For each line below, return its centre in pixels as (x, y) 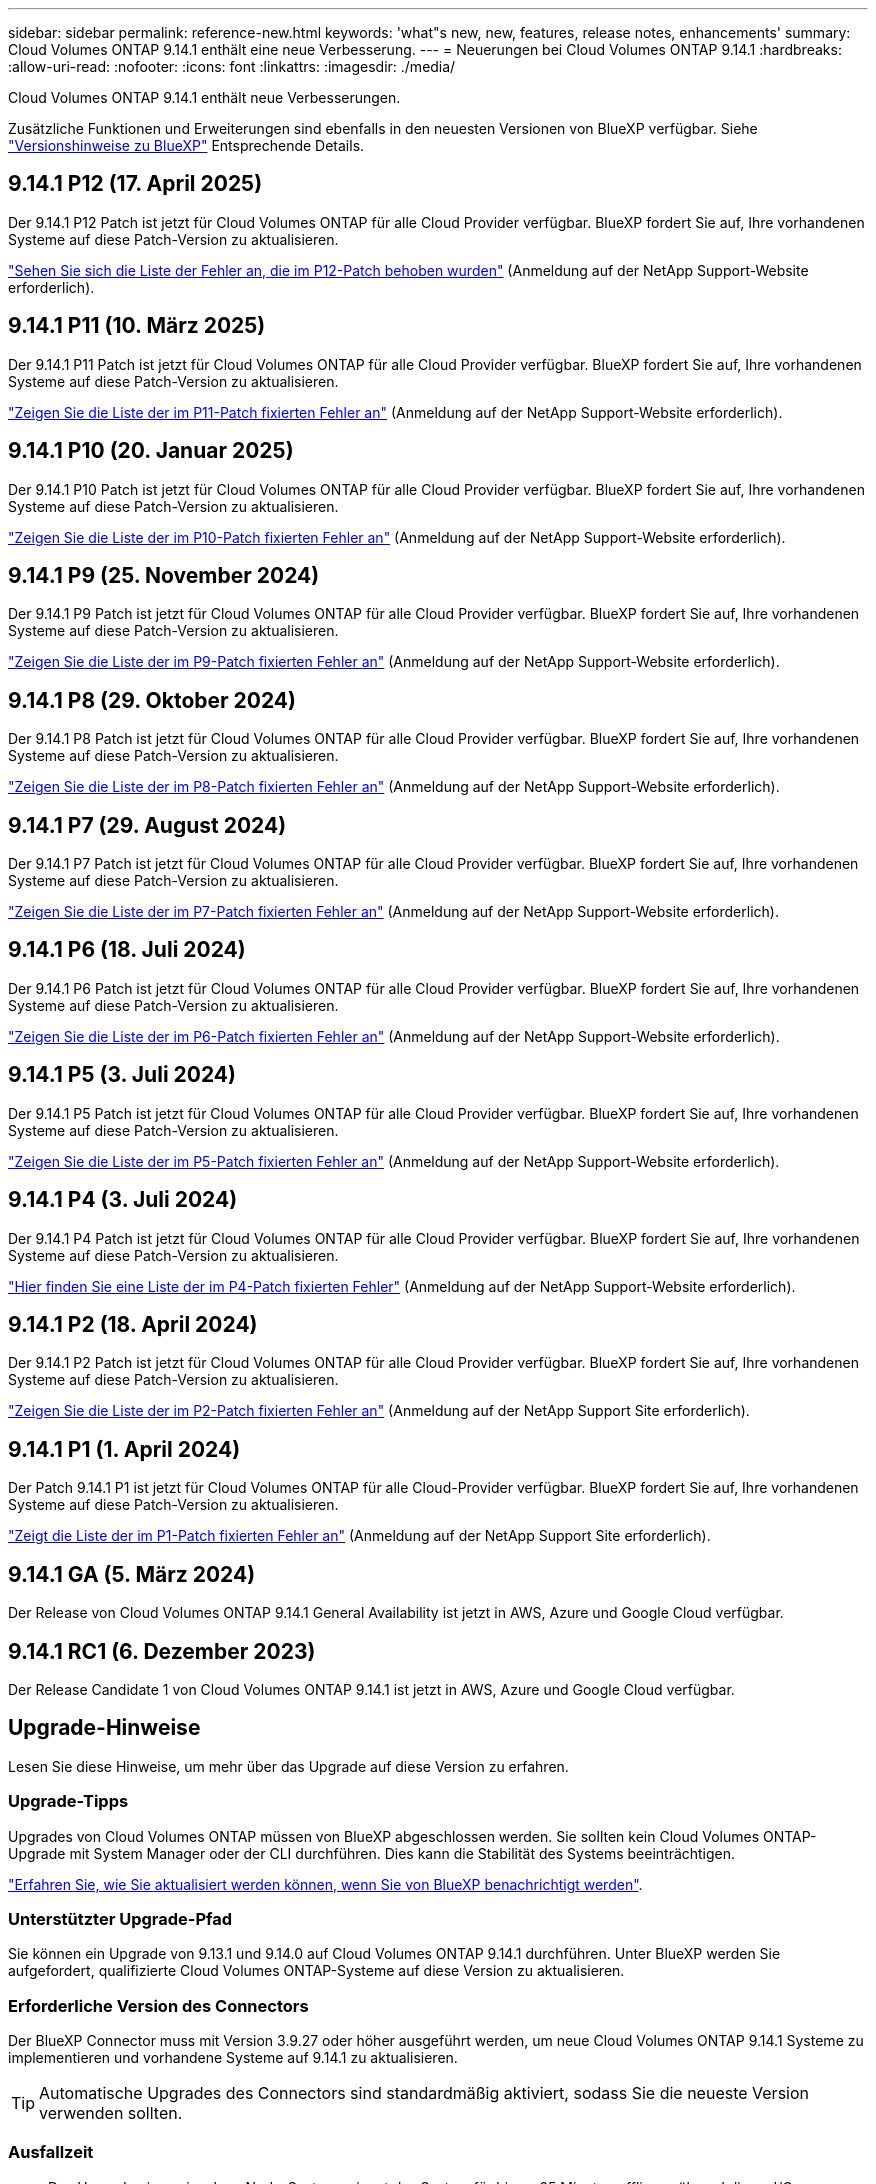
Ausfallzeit (51, 2152)
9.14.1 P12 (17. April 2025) (135, 184)
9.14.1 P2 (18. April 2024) (133, 1325)
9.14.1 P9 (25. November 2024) (164, 575)
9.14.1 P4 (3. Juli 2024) (123, 1200)
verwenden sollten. (111, 2113)
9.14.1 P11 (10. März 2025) (137, 326)
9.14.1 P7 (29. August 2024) (147, 825)
